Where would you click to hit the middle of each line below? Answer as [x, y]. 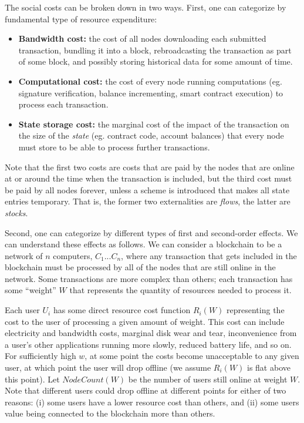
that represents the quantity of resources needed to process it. [180, 290]
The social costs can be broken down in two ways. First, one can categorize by [146, 7]
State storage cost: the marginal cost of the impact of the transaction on [154, 124]
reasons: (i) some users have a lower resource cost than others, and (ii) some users [152, 402]
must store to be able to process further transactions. [114, 147]
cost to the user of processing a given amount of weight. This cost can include [145, 321]
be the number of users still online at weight [208, 379]
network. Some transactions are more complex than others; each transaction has [149, 278]
